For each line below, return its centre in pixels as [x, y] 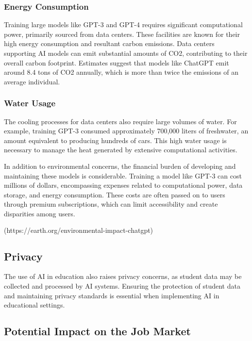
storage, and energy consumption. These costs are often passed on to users [115, 194]
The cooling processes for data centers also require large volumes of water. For [120, 121]
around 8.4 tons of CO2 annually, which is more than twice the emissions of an [121, 72]
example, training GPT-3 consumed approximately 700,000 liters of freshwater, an [126, 131]
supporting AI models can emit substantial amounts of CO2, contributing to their [126, 53]
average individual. [32, 81]
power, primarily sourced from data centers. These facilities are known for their [122, 34]
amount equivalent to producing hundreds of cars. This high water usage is [115, 140]
